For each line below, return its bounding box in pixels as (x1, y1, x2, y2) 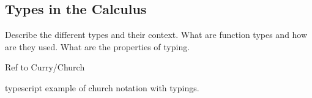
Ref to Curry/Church (5, 61, 85, 73)
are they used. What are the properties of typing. (5, 40, 190, 53)
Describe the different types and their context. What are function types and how (5, 28, 308, 41)
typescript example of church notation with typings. (5, 81, 199, 94)
